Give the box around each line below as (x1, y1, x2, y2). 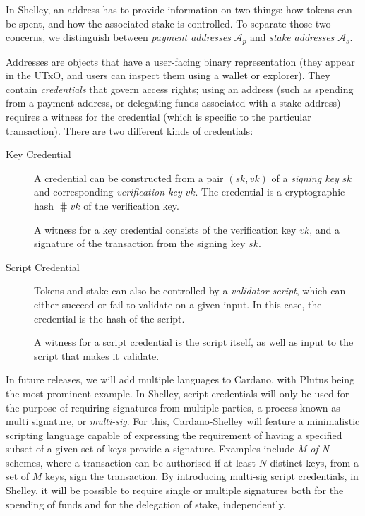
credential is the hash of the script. (34, 311, 185, 325)
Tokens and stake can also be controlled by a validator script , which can (34, 283, 346, 298)
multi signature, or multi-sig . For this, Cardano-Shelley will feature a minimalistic (6, 414, 360, 428)
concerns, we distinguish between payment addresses (6, 30, 231, 44)
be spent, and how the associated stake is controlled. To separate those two (6, 16, 331, 30)
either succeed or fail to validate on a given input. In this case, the (34, 296, 322, 311)
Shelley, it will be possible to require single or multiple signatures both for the (6, 483, 344, 498)
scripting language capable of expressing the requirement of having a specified (6, 427, 342, 442)
